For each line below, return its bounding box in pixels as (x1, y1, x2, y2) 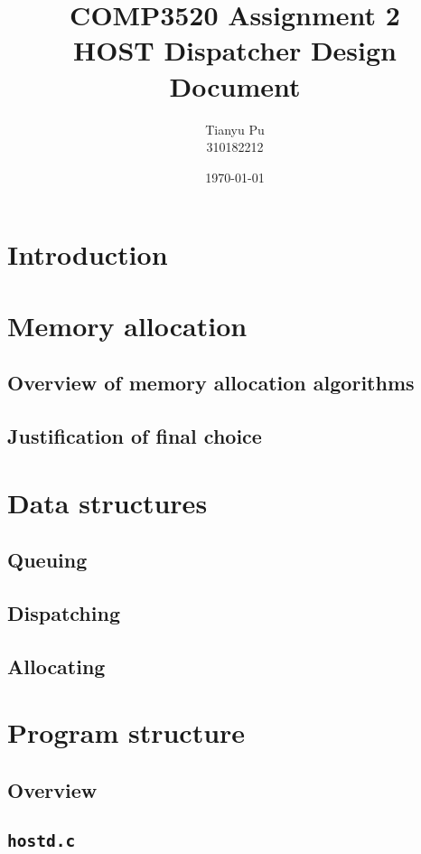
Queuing (7, 546, 88, 574)
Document (169, 67, 301, 104)
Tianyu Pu (205, 119, 265, 138)
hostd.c (7, 831, 76, 850)
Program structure (7, 714, 246, 751)
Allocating (7, 652, 106, 680)
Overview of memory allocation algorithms (7, 369, 415, 397)
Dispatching (7, 598, 120, 626)
